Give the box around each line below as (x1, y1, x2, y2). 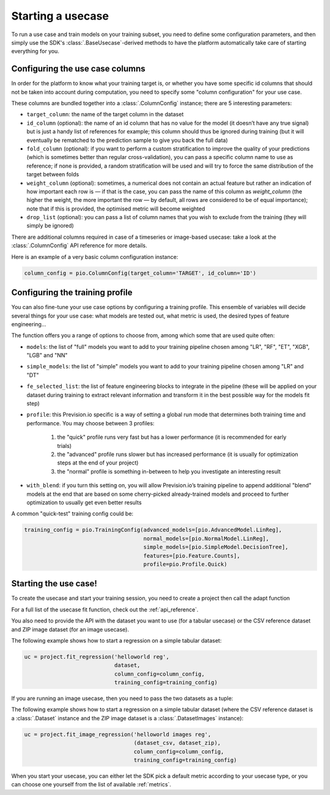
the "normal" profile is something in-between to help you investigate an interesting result (57, 468, 281, 475)
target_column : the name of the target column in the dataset (26, 111, 184, 118)
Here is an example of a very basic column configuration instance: (11, 253, 178, 260)
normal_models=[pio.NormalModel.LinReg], (143, 535, 269, 542)
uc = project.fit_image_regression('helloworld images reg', (24, 731, 211, 737)
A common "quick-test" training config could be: (11, 510, 134, 517)
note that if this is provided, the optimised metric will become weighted (26, 205, 205, 212)
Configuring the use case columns (11, 64, 146, 74)
